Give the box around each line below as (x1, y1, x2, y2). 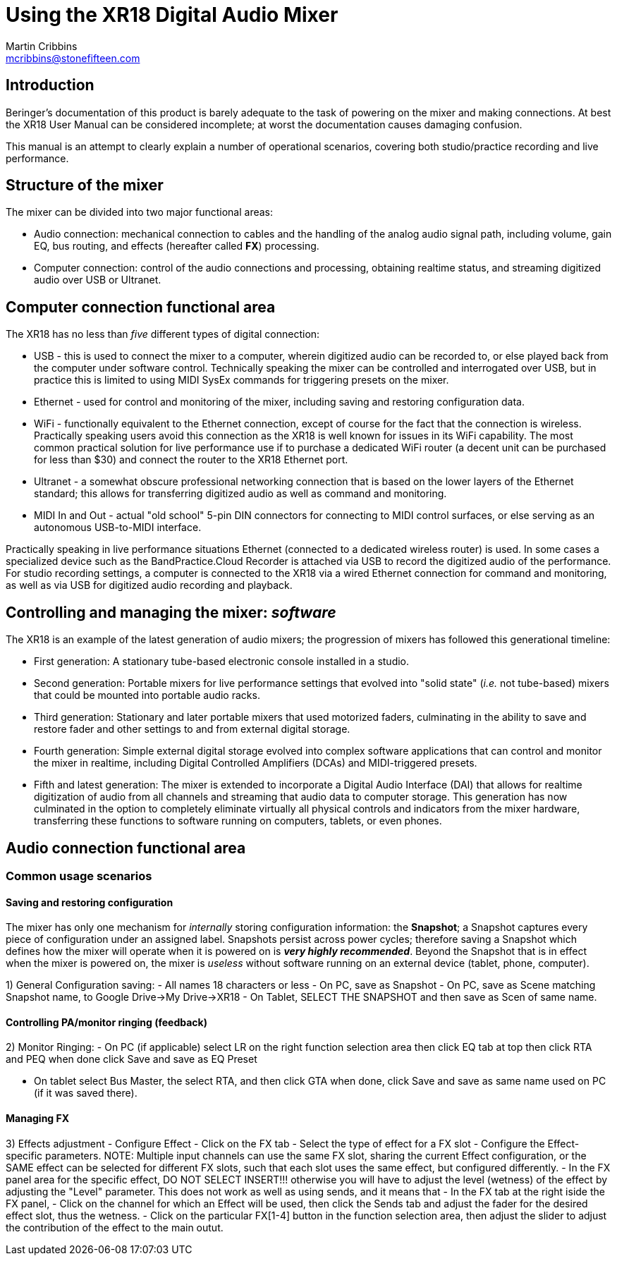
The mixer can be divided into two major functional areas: (6, 206, 274, 219)
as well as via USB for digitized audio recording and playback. (6, 579, 293, 592)
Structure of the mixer (6, 176, 164, 195)
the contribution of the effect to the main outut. (6, 1221, 224, 1233)
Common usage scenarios (6, 868, 152, 883)
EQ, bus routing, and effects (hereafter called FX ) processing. (34, 240, 319, 252)
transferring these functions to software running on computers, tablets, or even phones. (34, 815, 442, 827)
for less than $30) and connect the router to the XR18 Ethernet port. (34, 453, 348, 466)
